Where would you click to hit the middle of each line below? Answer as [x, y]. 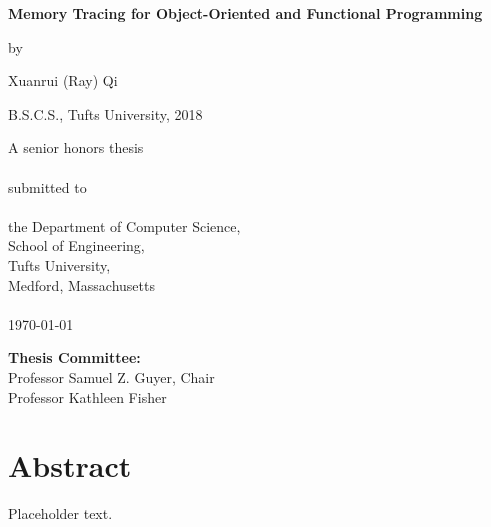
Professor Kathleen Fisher [87, 396]
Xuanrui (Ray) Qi [63, 80]
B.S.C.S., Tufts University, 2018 [105, 113]
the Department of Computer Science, [124, 225]
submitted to [47, 186]
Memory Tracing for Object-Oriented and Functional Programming [245, 13]
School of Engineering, [76, 245]
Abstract [70, 465]
